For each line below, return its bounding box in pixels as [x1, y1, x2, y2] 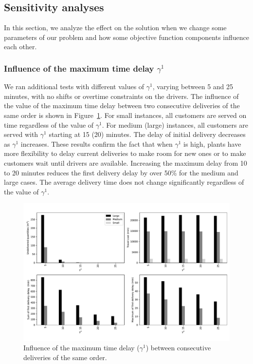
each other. [4, 41, 37, 52]
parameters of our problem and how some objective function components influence [4, 32, 249, 42]
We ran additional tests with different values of [4, 81, 145, 92]
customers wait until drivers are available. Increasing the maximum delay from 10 [4, 157, 247, 168]
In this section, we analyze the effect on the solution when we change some [4, 22, 227, 33]
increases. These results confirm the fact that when [20, 138, 173, 149]
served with [4, 129, 38, 139]
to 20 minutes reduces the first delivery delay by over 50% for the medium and [4, 167, 238, 177]
